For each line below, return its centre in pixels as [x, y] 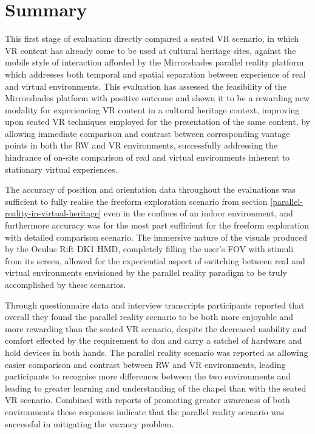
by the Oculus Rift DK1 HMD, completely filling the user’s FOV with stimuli [149, 249]
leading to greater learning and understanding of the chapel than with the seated [156, 388]
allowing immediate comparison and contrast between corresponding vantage [147, 133]
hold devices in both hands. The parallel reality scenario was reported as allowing [157, 352]
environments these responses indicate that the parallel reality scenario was [145, 411]
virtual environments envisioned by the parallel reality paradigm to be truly [146, 272]
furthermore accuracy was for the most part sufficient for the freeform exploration [157, 225]
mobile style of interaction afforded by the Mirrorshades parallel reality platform [154, 62]
